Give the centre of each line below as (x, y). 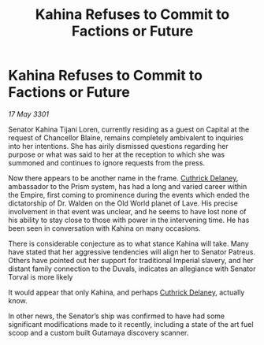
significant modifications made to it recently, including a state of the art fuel (131, 324)
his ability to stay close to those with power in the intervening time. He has (129, 220)
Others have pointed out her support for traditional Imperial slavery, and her (131, 260)
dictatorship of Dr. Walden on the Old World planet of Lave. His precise (123, 203)
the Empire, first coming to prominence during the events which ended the (129, 195)
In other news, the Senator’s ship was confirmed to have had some (117, 316)
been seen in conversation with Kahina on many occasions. (104, 228)
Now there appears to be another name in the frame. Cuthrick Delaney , (123, 178)
